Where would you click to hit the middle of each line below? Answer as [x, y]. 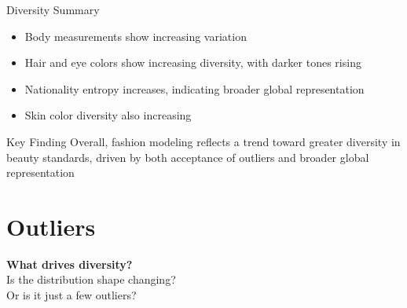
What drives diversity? [70, 264]
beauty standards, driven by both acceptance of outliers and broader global [188, 157]
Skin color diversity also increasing [108, 115]
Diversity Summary [53, 9]
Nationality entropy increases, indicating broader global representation [194, 88]
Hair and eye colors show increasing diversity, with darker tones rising [193, 62]
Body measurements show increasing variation [136, 36]
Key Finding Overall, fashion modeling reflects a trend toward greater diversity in [203, 141]
